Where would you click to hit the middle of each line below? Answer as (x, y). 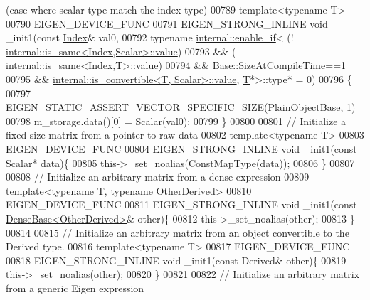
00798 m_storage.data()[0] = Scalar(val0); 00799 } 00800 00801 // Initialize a (176, 120)
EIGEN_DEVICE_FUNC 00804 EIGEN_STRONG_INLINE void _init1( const (181, 148)
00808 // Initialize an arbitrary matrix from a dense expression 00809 (158, 177)
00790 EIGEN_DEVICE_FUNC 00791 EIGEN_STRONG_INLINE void (167, 23)
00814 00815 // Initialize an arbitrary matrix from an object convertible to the (178, 232)
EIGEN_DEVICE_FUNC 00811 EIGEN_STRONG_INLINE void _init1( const (181, 204)
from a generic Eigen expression (75, 288)
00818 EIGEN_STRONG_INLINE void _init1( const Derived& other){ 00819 (176, 260)
